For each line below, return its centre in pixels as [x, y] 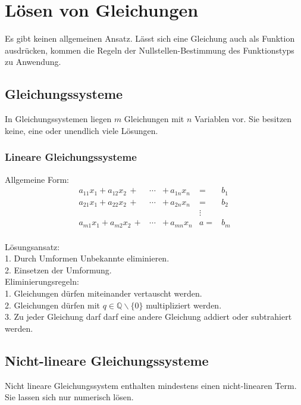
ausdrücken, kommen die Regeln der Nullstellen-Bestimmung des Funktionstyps [150, 50]
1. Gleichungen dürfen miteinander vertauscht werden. [104, 293]
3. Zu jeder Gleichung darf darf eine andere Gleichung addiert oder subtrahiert [148, 317]
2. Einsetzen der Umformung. [58, 270]
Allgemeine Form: [37, 179]
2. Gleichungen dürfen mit [52, 305]
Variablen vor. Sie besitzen [243, 119]
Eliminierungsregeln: [42, 281]
